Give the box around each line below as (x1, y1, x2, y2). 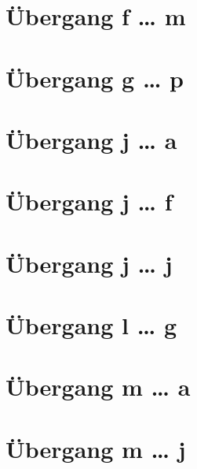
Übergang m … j (5, 432, 186, 464)
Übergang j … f (5, 185, 173, 218)
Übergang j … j (5, 247, 173, 279)
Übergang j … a (5, 123, 177, 155)
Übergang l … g (5, 309, 177, 341)
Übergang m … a (5, 370, 191, 403)
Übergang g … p (5, 61, 184, 94)
